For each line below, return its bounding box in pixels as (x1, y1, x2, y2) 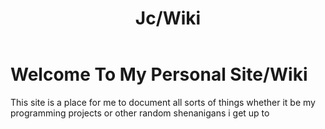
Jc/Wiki (134, 7, 202, 30)
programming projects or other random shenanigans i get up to (10, 107, 270, 119)
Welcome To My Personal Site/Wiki (10, 63, 308, 86)
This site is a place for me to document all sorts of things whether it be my (10, 96, 316, 108)
